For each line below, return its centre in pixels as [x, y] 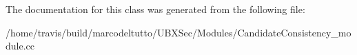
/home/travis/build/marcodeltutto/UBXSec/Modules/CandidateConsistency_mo [178, 32]
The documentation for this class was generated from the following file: [155, 9]
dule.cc [20, 46]
